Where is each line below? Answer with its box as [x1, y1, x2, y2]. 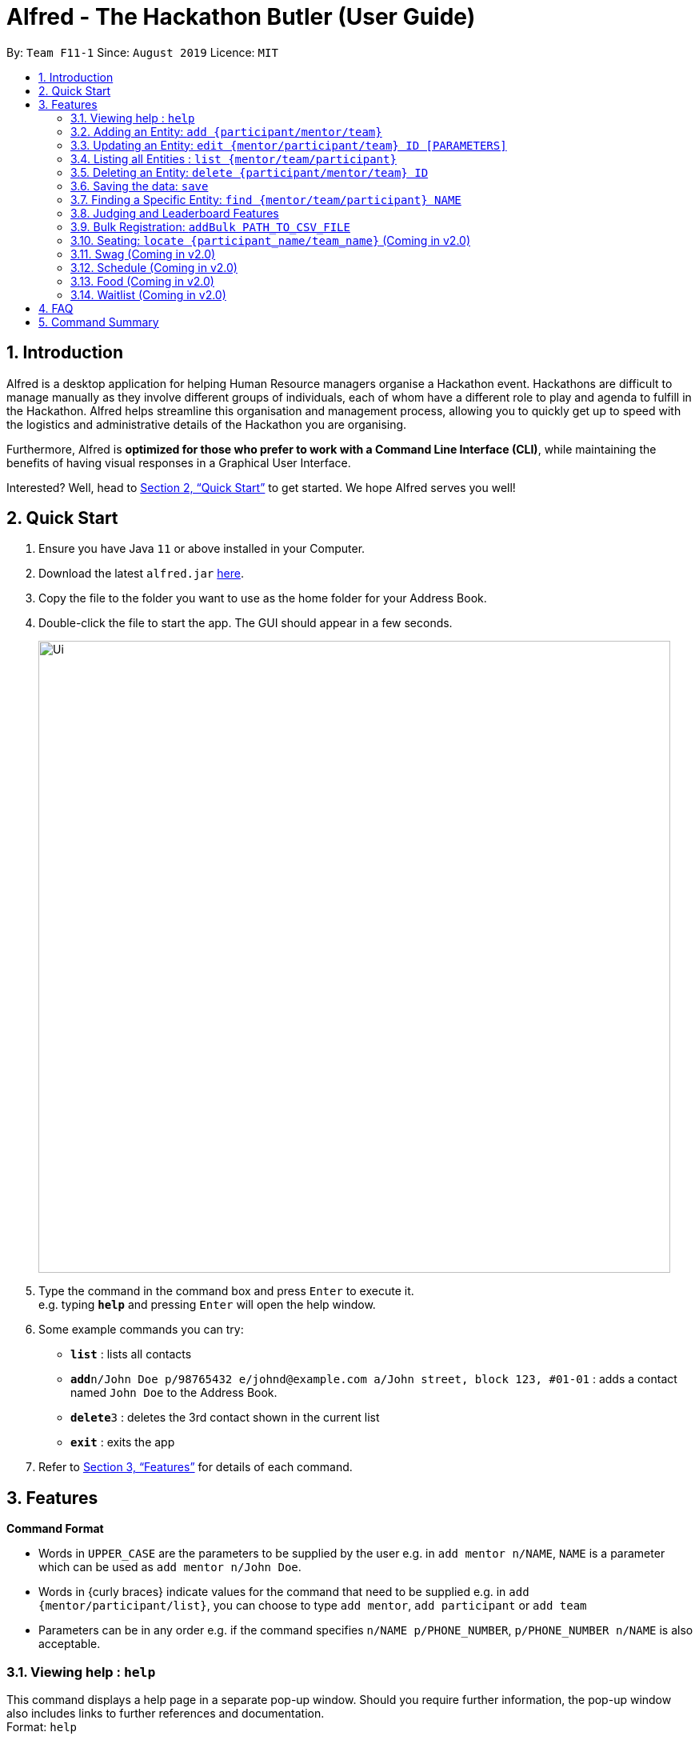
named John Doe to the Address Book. [70, 1386, 278, 1400]
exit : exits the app [70, 1435, 175, 1450]
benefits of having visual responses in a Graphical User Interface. [6, 455, 351, 470]
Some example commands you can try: [38, 1322, 244, 1337]
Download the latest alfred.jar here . [38, 566, 244, 581]
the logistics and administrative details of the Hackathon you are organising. [6, 417, 407, 431]
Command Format [6, 1522, 104, 1536]
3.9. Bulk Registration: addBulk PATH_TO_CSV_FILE [70, 219, 350, 234]
